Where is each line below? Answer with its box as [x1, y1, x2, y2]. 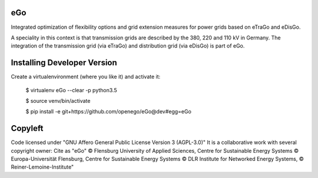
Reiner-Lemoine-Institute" [11, 163, 74, 170]
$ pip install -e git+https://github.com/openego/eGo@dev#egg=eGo [25, 108, 191, 115]
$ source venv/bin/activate [25, 97, 91, 104]
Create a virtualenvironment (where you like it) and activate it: [11, 73, 161, 80]
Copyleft [11, 123, 44, 133]
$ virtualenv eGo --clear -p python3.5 [25, 86, 117, 93]
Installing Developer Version [11, 58, 117, 68]
